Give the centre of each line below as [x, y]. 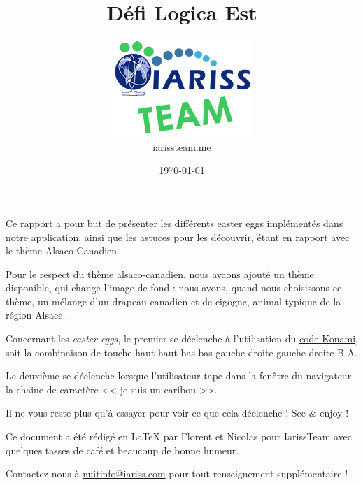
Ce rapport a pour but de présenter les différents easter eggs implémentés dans [175, 223]
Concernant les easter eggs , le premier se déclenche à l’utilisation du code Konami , [182, 339]
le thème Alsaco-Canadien [62, 251]
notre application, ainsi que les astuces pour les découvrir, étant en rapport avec [178, 237]
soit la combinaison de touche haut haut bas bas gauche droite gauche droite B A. [182, 352]
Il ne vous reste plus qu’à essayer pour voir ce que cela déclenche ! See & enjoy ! [177, 413]
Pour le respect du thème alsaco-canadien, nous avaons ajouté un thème [160, 274]
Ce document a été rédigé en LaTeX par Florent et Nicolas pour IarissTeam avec [179, 436]
